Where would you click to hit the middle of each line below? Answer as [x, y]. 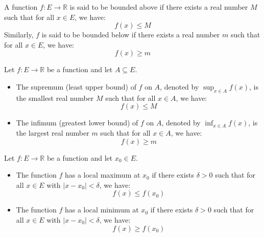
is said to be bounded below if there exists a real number [131, 35]
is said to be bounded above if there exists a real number [159, 7]
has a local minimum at [102, 210]
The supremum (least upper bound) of [76, 86]
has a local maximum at [102, 175]
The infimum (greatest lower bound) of [77, 123]
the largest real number [53, 132]
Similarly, [19, 35]
